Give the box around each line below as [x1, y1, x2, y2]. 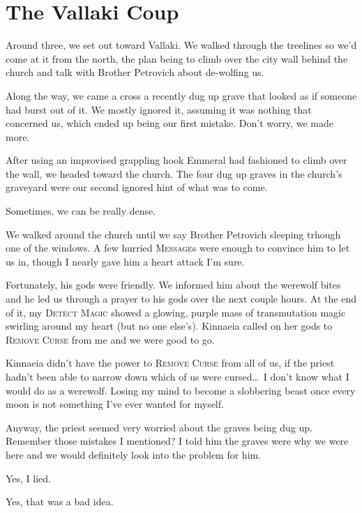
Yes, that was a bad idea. [6, 494, 114, 509]
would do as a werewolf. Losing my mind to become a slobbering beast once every [6, 383, 356, 397]
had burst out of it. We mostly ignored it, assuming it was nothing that [6, 102, 312, 116]
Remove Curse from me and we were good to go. [6, 332, 215, 346]
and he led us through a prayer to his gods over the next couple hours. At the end [6, 291, 356, 306]
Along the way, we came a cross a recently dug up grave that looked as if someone [6, 88, 357, 102]
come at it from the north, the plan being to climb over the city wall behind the [6, 51, 348, 66]
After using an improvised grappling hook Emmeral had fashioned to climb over [6, 153, 347, 167]
